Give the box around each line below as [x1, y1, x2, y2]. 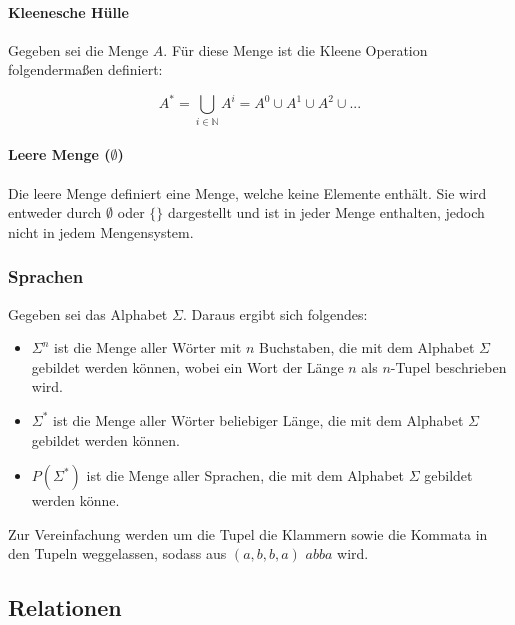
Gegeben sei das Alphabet [8, 303, 168, 324]
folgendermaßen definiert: [8, 59, 163, 80]
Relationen [8, 592, 122, 623]
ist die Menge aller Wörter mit [54, 337, 242, 358]
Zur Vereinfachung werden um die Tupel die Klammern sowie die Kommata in [8, 523, 488, 544]
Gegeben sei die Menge [8, 39, 149, 60]
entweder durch [8, 202, 102, 223]
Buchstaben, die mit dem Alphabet [259, 337, 475, 358]
